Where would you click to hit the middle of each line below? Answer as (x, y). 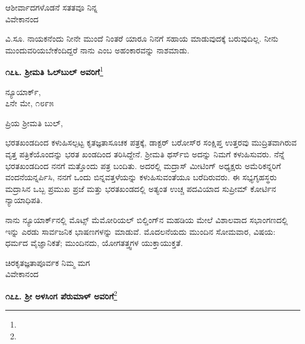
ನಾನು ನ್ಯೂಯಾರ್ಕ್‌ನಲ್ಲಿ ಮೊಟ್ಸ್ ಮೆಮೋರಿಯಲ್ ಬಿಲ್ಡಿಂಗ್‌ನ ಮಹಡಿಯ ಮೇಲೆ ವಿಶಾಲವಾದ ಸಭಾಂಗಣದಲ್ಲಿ (147, 219)
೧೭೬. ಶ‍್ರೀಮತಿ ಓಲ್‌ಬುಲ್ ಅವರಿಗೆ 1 (54, 71)
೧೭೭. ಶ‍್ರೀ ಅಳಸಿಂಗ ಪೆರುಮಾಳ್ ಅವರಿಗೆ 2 (61, 295)
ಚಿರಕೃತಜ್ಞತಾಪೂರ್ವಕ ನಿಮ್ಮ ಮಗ (48, 262)
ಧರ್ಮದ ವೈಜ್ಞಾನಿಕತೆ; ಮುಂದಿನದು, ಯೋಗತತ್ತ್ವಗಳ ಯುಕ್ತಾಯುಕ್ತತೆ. (94, 243)
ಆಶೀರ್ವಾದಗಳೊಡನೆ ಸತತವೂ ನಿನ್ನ (52, 7)
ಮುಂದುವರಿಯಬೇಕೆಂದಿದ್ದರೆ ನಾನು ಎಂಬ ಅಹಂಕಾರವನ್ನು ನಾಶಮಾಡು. (97, 50)
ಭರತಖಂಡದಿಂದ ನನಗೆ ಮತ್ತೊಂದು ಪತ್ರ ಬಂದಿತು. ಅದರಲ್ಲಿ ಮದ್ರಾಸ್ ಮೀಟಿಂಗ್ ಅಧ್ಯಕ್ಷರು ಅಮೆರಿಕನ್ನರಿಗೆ (143, 165)
